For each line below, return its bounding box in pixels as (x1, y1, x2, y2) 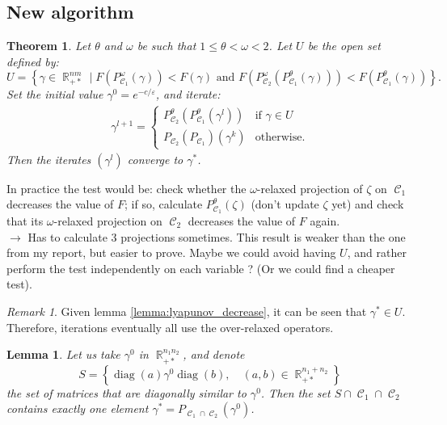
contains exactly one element (6, 400, 149, 417)
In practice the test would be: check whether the (6, 179, 247, 196)
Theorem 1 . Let (6, 37, 91, 54)
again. (310, 212, 340, 229)
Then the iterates (6, 150, 91, 167)
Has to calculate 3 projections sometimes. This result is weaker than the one (27, 228, 406, 245)
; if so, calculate (124, 196, 203, 212)
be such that (137, 37, 196, 54)
